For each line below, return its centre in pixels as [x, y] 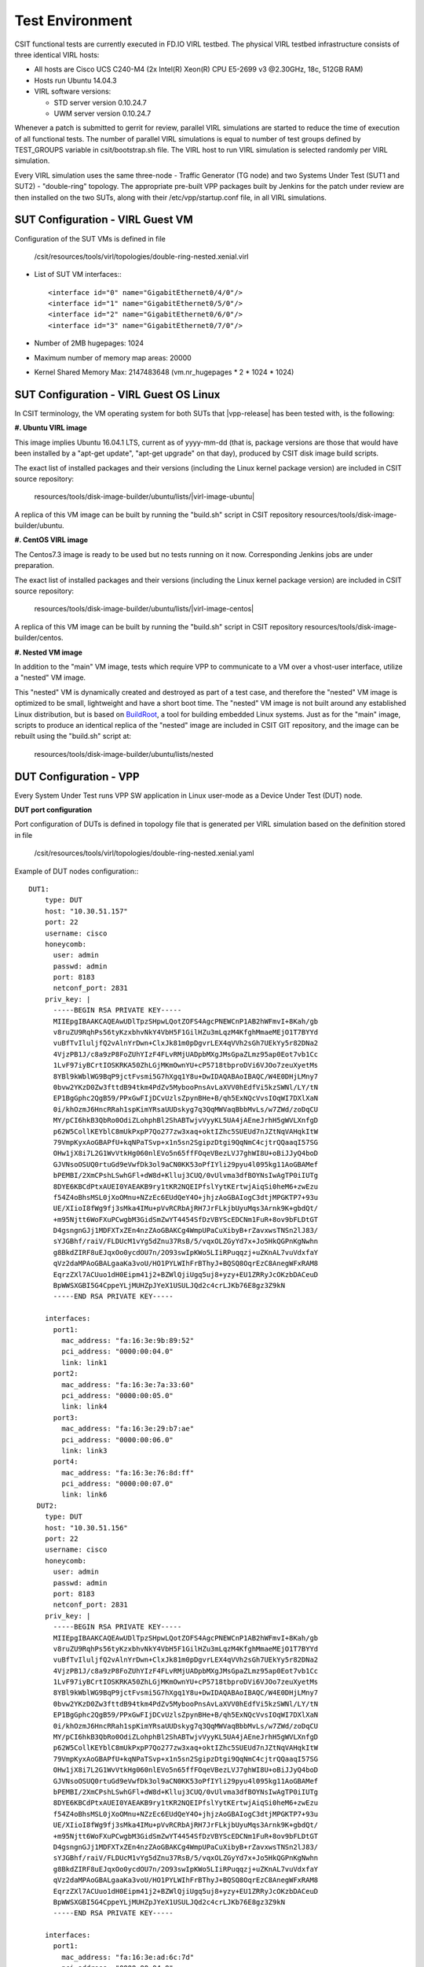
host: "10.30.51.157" [86, 911]
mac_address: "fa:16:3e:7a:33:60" [128, 1384]
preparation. [35, 566]
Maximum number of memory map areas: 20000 [113, 357]
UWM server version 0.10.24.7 [102, 113]
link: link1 [84, 1362]
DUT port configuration [53, 810]
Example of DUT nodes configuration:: [77, 871]
